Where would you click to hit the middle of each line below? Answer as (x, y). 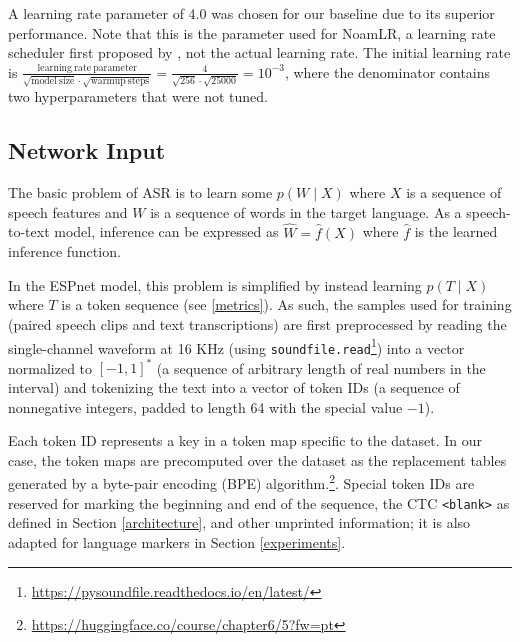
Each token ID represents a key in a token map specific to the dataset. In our (245, 440)
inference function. (64, 251)
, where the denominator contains (387, 71)
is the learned (456, 231)
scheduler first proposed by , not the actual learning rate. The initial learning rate (259, 52)
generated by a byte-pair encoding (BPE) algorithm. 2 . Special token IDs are (241, 482)
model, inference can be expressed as (166, 231)
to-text (29, 231)
